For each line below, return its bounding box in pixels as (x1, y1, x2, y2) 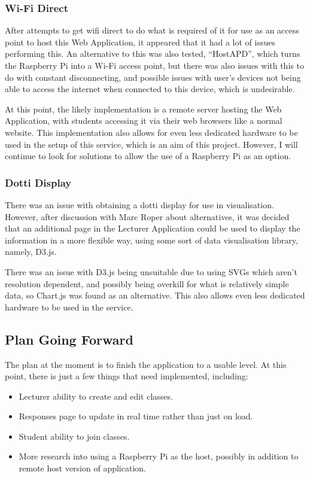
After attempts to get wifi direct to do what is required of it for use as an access (5, 24, 299, 36)
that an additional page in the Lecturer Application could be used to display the (5, 222, 300, 235)
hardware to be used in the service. (5, 300, 133, 313)
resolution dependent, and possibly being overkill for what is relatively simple (5, 277, 289, 290)
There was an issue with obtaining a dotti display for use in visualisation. (5, 198, 274, 211)
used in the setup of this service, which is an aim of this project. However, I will (5, 138, 298, 150)
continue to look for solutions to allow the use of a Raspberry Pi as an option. (5, 150, 291, 162)
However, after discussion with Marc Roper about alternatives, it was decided (5, 210, 290, 223)
